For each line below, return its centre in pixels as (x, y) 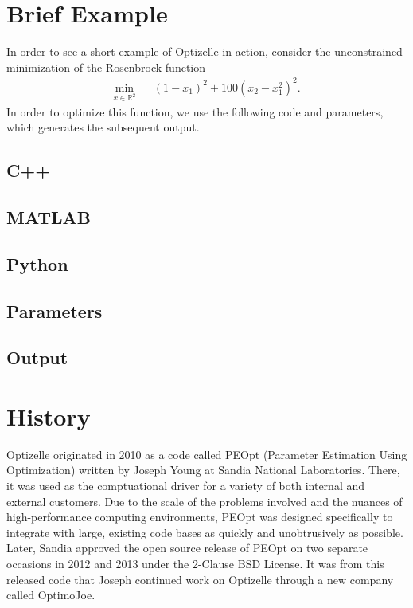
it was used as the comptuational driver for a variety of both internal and (186, 486)
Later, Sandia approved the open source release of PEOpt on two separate (187, 548)
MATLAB (49, 216)
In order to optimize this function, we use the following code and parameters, (195, 111)
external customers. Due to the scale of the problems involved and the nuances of (205, 501)
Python (37, 263)
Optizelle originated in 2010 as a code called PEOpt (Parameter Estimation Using (207, 454)
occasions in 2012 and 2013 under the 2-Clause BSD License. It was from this (195, 563)
